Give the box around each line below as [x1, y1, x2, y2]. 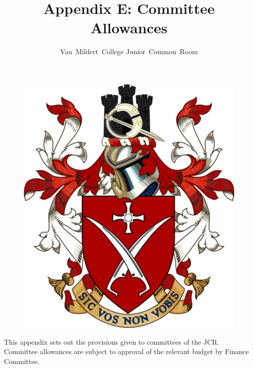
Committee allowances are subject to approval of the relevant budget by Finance [4, 346, 249, 357]
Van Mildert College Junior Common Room [60, 46, 198, 57]
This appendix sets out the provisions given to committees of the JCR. [4, 336, 219, 347]
